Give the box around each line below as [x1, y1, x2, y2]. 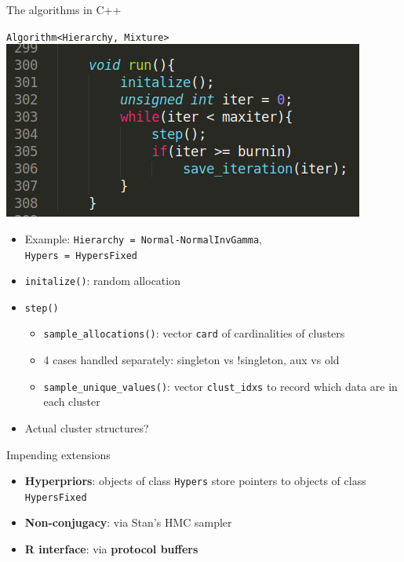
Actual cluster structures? [24, 419, 149, 436]
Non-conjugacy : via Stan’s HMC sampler [24, 514, 232, 531]
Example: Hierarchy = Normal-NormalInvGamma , [24, 230, 262, 246]
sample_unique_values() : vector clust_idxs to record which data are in [43, 378, 398, 394]
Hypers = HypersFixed [24, 250, 137, 261]
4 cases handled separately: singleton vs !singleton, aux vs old [43, 352, 340, 368]
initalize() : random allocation [24, 272, 180, 289]
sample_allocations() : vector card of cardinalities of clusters [43, 325, 345, 341]
